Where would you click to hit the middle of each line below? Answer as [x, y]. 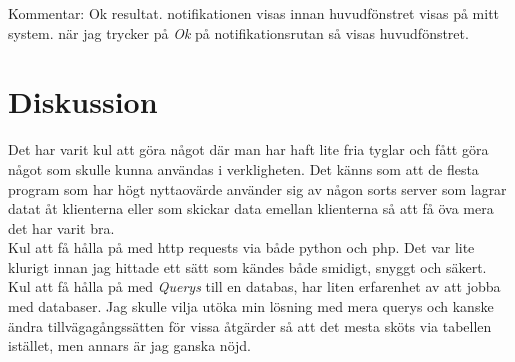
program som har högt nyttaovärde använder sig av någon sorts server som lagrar [257, 188]
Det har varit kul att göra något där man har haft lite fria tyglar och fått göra [248, 149]
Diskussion [83, 101]
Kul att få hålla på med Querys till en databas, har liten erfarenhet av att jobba [254, 286]
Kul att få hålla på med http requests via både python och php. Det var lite [241, 247]
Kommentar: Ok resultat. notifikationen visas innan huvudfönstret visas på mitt [254, 13]
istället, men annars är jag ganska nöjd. [129, 345]
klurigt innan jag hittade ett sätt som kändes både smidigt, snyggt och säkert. [247, 266]
